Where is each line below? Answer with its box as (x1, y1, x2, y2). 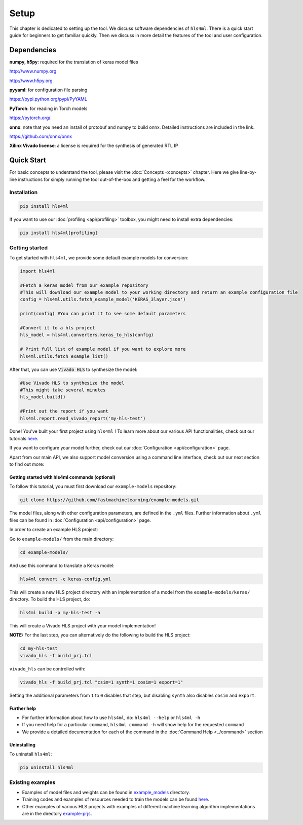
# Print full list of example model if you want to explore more (20, 346, 186, 352)
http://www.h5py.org (9, 78, 53, 84)
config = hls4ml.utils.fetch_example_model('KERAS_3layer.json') (20, 296, 186, 303)
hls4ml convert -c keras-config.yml (20, 576, 111, 582)
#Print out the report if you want (20, 408, 108, 414)
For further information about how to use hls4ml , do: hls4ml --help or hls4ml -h (22, 715, 201, 721)
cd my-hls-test (20, 646, 58, 651)
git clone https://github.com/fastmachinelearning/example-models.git (20, 497, 200, 503)
